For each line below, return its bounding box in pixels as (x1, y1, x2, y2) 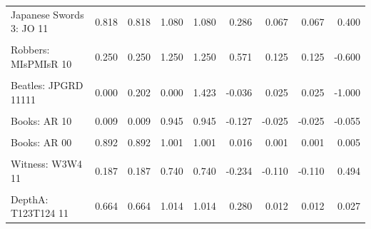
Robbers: (11, 42, 50, 57)
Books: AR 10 (11, 113, 72, 128)
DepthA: (11, 191, 49, 206)
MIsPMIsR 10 (11, 56, 72, 71)
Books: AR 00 (11, 134, 72, 149)
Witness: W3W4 (11, 156, 83, 171)
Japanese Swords (11, 6, 84, 21)
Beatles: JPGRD (11, 78, 83, 93)
